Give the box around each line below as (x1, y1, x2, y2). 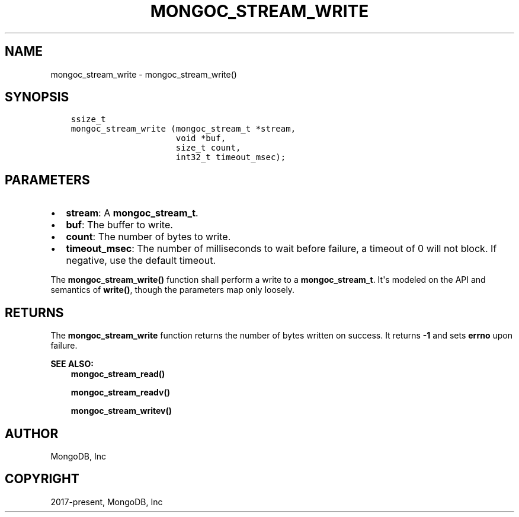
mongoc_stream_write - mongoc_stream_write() (50, 69, 237, 79)
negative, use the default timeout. (66, 254, 216, 267)
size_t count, (175, 143, 241, 153)
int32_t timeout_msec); (175, 152, 286, 162)
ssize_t (71, 114, 106, 125)
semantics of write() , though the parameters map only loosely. (50, 285, 295, 295)
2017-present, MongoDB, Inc (50, 496, 163, 507)
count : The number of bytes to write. (66, 231, 231, 243)
